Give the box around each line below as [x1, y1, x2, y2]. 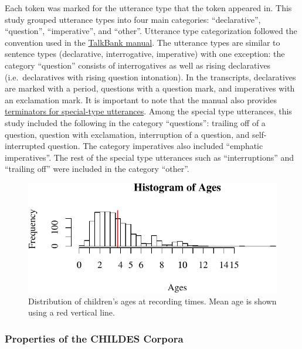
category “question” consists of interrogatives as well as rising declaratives [5, 59, 271, 71]
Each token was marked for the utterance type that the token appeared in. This [5, 2, 292, 13]
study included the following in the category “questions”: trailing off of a [5, 116, 266, 128]
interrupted [5, 140, 45, 152]
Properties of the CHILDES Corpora [5, 331, 184, 345]
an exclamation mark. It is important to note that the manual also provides [5, 93, 277, 106]
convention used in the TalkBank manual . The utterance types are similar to [5, 36, 280, 48]
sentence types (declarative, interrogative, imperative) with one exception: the [5, 48, 285, 60]
